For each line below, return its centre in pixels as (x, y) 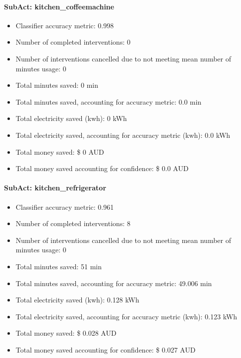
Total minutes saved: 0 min (57, 85)
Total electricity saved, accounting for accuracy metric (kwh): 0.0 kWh (123, 135)
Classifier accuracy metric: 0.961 (65, 207)
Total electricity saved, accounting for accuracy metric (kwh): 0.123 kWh (126, 316)
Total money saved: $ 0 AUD (60, 151)
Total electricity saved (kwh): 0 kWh (71, 118)
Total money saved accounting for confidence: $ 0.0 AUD (102, 168)
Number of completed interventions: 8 (73, 223)
